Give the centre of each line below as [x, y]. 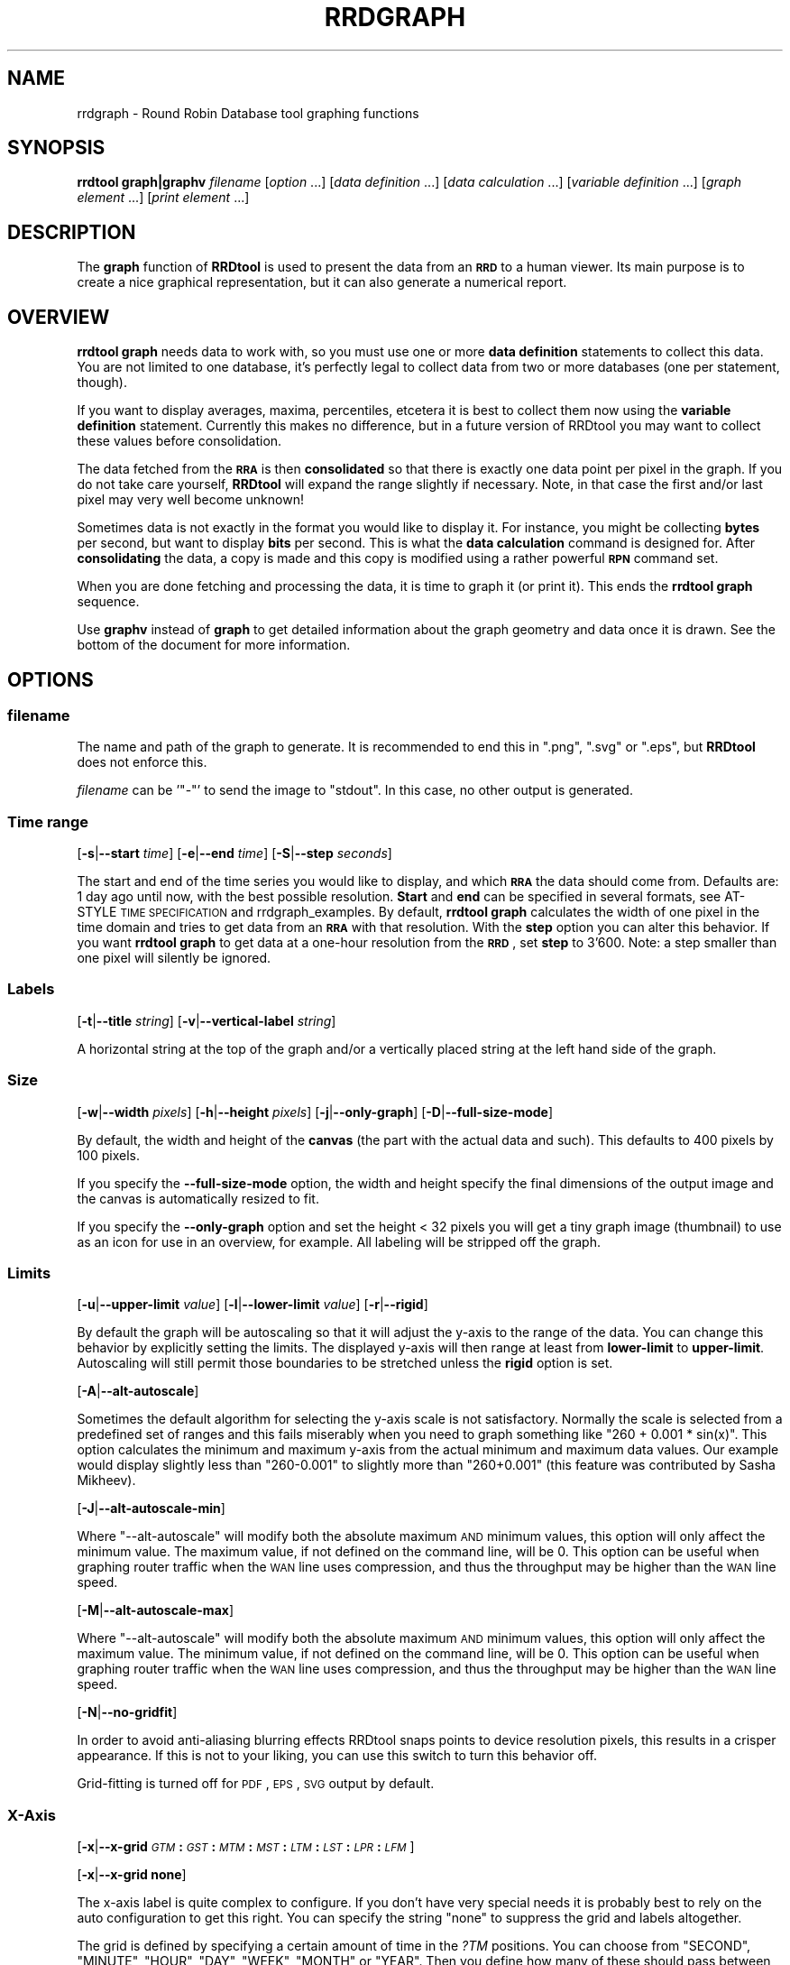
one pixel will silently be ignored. [174, 958]
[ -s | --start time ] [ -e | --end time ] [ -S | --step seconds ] [234, 853]
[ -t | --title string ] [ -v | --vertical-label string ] [207, 1020]
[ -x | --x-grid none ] [132, 1875]
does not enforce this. [142, 762]
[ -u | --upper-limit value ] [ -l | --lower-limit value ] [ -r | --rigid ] [253, 1305]
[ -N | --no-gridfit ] [127, 1712]
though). [102, 383]
